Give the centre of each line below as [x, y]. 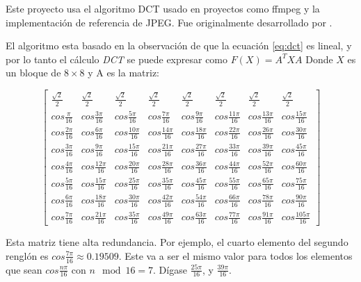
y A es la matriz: [123, 73]
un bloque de [33, 73]
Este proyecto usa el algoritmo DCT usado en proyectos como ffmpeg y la [163, 8]
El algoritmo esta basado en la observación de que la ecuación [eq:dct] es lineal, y [179, 45]
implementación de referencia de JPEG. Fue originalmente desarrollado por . [169, 22]
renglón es [27, 255]
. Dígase [170, 269]
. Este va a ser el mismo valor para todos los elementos [235, 255]
